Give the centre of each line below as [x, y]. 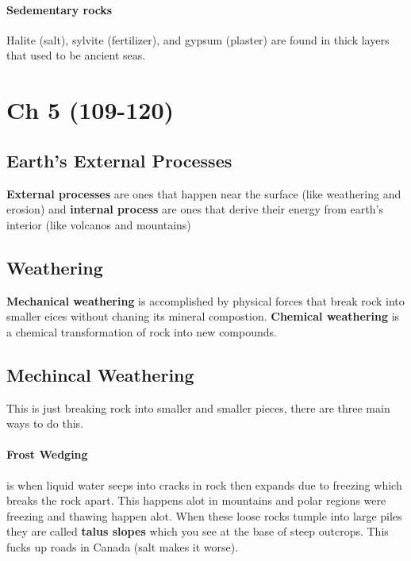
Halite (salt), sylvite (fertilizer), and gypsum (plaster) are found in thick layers [198, 39]
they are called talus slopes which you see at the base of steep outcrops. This [198, 531]
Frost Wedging [47, 454]
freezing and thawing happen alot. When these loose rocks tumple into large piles [204, 515]
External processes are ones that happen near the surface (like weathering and [204, 193]
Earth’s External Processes [119, 160]
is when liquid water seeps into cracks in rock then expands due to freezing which [204, 484]
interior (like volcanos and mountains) [99, 224]
